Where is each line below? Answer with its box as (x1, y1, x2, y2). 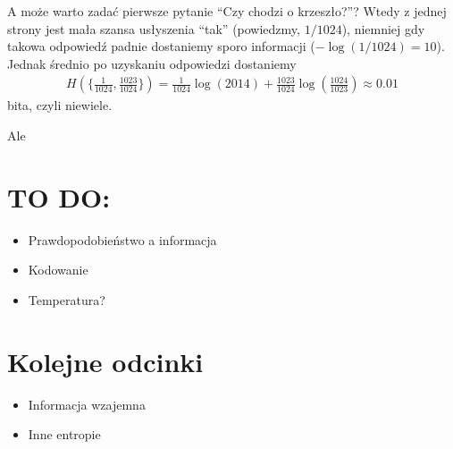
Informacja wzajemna (28, 394, 146, 413)
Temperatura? (28, 290, 105, 309)
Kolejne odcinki (7, 343, 204, 379)
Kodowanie (28, 260, 88, 279)
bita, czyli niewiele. (7, 96, 113, 114)
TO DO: (7, 178, 111, 215)
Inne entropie (28, 425, 101, 444)
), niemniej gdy (341, 19, 425, 38)
